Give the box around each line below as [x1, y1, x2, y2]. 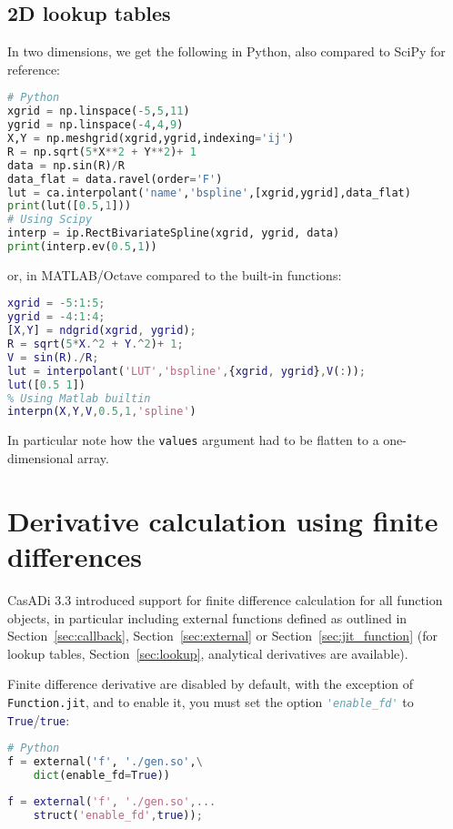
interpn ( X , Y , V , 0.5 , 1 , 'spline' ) [7, 405, 196, 419]
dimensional [7, 449, 74, 468]
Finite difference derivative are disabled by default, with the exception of [7, 674, 414, 693]
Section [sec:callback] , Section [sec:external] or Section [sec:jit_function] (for [7, 626, 438, 645]
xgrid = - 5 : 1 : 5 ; [7, 297, 106, 310]
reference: [7, 59, 61, 78]
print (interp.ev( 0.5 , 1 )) [7, 240, 157, 254]
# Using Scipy [7, 213, 93, 227]
